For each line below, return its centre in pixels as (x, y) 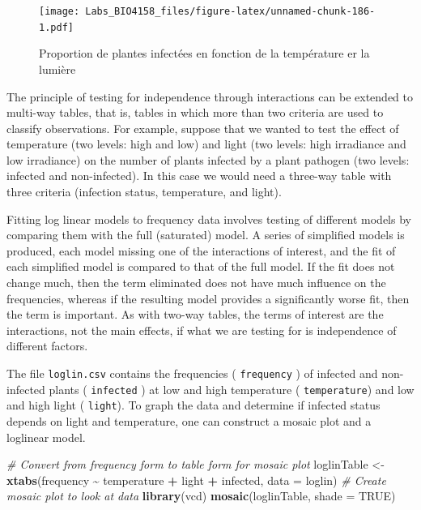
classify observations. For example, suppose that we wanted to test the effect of (203, 128)
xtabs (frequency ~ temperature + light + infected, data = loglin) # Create (196, 480)
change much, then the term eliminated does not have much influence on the (196, 283)
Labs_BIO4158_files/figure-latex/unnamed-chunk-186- (230, 11)
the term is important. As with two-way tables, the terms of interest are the (195, 314)
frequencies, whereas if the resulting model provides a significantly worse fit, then (208, 298)
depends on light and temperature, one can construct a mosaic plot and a (189, 420)
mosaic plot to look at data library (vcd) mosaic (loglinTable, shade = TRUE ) (201, 496)
